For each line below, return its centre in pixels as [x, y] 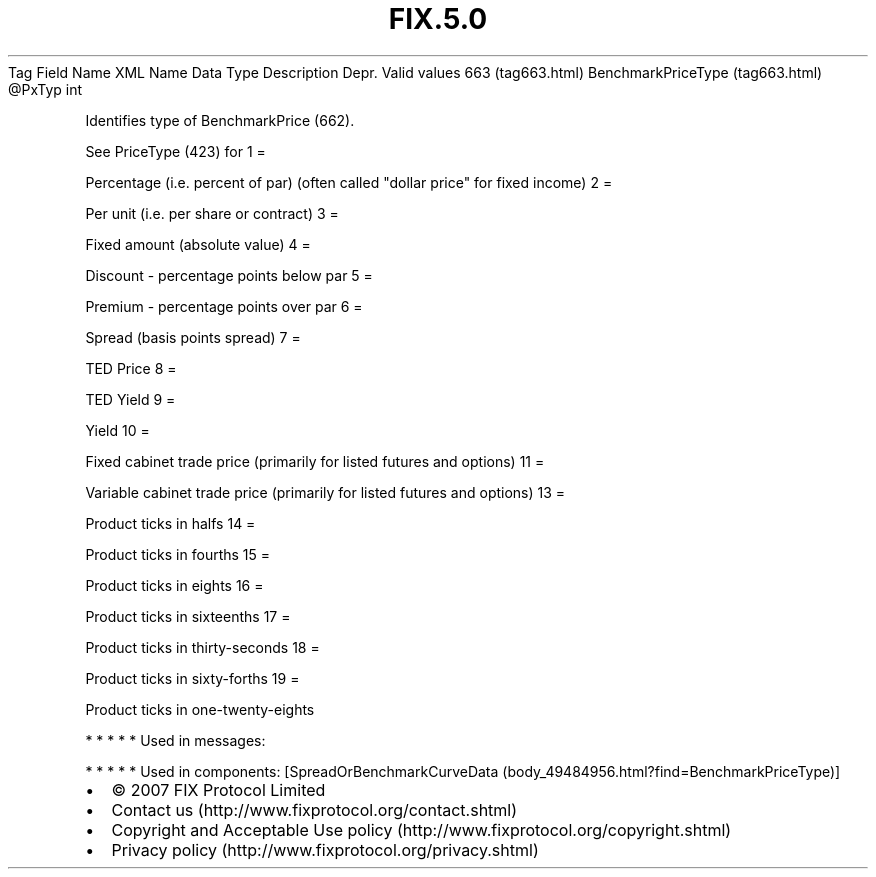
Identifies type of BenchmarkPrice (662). [220, 120]
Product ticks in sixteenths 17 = [188, 616]
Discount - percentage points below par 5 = [229, 275]
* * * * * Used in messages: [175, 740]
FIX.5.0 [438, 19]
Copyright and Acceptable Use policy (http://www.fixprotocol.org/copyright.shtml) [421, 829]
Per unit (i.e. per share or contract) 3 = [212, 213]
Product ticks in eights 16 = [174, 585]
